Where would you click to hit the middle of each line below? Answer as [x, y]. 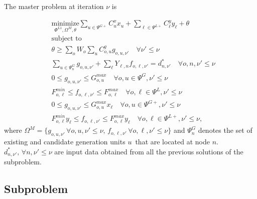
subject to [67, 39]
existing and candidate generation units [65, 142]
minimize [65, 24]
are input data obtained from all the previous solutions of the [149, 151]
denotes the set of [225, 130]
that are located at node [173, 142]
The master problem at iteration [54, 6]
